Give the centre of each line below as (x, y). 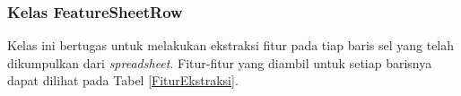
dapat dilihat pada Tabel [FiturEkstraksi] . (123, 80)
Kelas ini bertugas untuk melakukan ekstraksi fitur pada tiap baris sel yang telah (231, 45)
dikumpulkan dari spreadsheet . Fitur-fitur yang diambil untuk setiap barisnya (220, 62)
